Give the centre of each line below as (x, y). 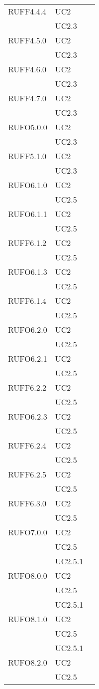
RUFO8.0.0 (28, 575)
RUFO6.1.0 (28, 185)
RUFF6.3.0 (27, 503)
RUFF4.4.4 (27, 11)
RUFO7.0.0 (28, 532)
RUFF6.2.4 (27, 445)
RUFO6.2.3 (28, 416)
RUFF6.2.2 (27, 387)
